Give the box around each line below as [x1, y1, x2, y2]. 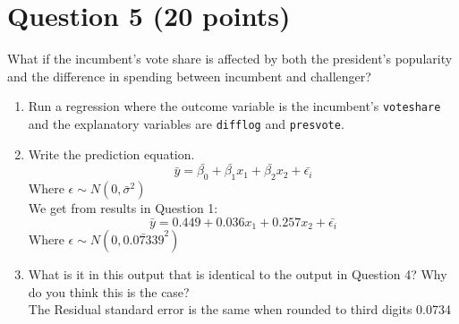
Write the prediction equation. [28, 144, 195, 163]
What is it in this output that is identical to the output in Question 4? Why [28, 265, 447, 284]
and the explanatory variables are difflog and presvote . [28, 114, 344, 132]
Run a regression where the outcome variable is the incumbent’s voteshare [28, 97, 441, 115]
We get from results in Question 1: [28, 199, 218, 217]
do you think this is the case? [28, 282, 190, 301]
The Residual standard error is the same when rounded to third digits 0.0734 [28, 300, 451, 319]
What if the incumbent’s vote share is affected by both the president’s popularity [7, 49, 453, 68]
